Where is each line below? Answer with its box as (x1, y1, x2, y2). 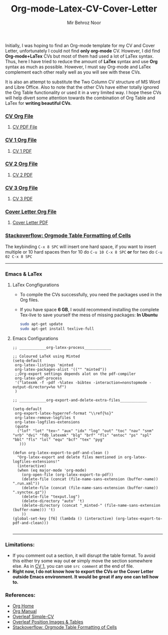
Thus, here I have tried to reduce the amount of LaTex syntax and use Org (5, 58, 158, 64)
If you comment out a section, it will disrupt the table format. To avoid (12, 552, 156, 559)
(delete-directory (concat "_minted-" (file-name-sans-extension (21, 503, 161, 508)
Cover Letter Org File (5, 208, 56, 216)
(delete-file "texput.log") (21, 494, 80, 499)
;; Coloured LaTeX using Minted (12, 354, 80, 359)
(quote (14, 424, 28, 429)
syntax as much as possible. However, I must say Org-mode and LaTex (5, 64, 151, 70)
